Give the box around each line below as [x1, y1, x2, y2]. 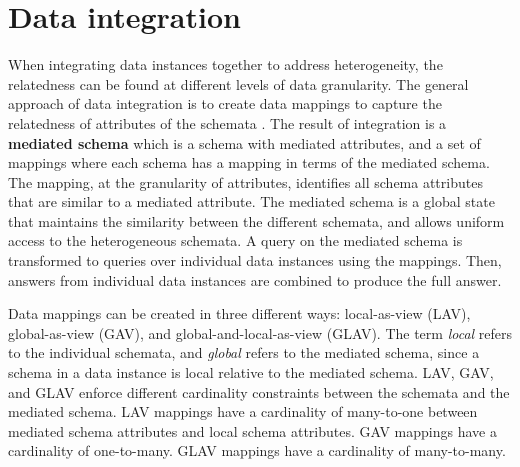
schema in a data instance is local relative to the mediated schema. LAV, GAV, [8, 362, 494, 383]
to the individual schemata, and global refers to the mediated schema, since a [8, 342, 480, 363]
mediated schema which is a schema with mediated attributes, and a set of [8, 132, 481, 153]
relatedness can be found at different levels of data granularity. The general [8, 73, 469, 94]
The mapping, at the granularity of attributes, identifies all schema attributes [8, 171, 483, 192]
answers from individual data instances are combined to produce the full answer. [8, 269, 502, 290]
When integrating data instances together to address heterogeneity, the [8, 54, 443, 75]
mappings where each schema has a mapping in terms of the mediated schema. [8, 152, 490, 173]
